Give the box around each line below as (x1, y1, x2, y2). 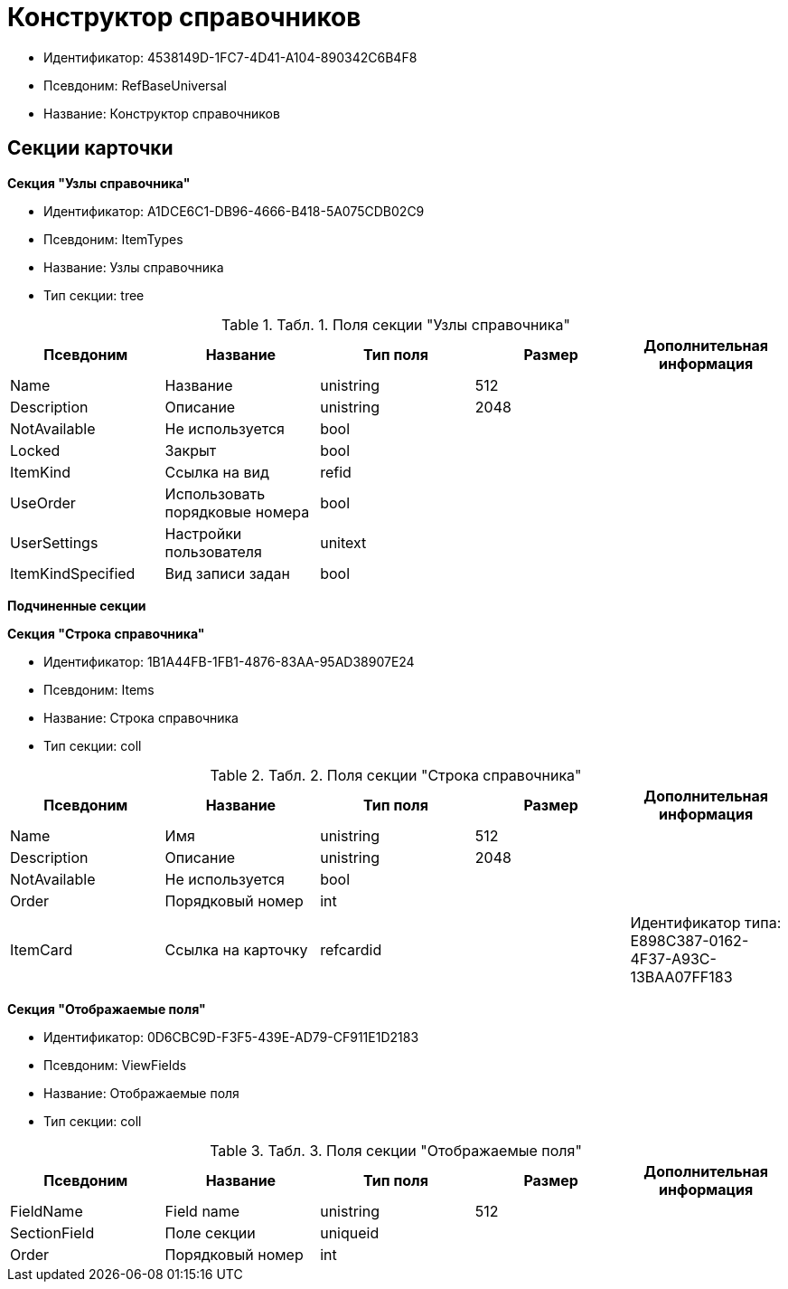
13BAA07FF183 (630, 967, 733, 986)
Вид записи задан (164, 564, 290, 583)
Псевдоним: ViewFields (43, 1057, 187, 1073)
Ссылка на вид (164, 462, 269, 481)
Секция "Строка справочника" (7, 625, 205, 641)
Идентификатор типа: (630, 913, 782, 932)
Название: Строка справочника (43, 709, 239, 725)
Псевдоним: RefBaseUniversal (43, 77, 227, 93)
